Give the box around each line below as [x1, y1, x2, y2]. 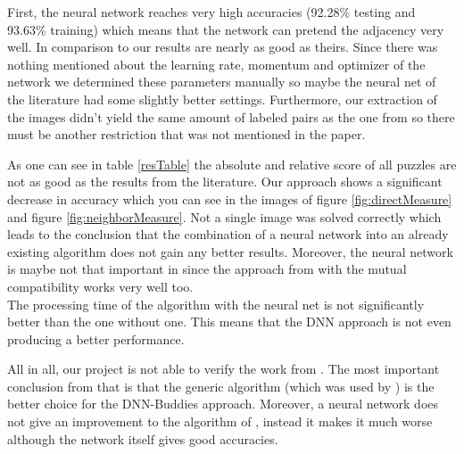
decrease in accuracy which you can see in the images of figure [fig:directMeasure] [7, 189, 452, 208]
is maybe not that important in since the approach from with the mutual [7, 260, 407, 278]
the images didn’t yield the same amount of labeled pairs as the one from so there [7, 107, 455, 126]
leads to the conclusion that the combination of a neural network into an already [7, 225, 449, 244]
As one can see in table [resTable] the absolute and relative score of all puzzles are [7, 154, 457, 173]
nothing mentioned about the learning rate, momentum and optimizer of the [7, 54, 426, 73]
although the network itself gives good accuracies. [7, 429, 278, 448]
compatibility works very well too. [7, 277, 194, 295]
